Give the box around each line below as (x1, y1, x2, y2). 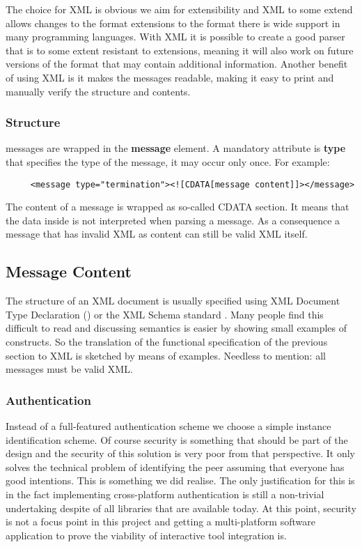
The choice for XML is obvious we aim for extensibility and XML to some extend (6, 2, 353, 16)
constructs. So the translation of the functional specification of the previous (6, 334, 328, 348)
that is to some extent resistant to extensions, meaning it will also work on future (6, 43, 354, 57)
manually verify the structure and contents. (6, 84, 191, 98)
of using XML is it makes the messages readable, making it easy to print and (6, 70, 334, 84)
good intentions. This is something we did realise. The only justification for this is (6, 473, 355, 488)
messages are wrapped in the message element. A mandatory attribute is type (6, 141, 346, 155)
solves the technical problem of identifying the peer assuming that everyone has (6, 459, 345, 474)
